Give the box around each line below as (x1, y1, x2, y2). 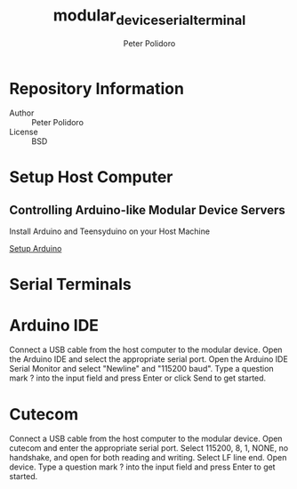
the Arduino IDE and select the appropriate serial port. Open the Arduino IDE (9, 354, 289, 365)
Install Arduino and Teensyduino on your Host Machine (9, 226, 211, 236)
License (9, 126, 38, 138)
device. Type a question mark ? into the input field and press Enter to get (9, 461, 276, 472)
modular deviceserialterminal (52, 5, 246, 28)
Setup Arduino (9, 244, 62, 254)
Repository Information (9, 78, 185, 99)
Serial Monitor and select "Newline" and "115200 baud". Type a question (9, 364, 274, 374)
